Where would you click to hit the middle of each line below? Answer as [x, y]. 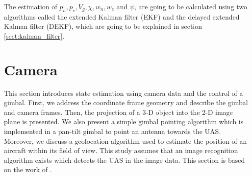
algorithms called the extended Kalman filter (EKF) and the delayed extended [122, 16]
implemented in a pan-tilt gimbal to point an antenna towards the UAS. [113, 131]
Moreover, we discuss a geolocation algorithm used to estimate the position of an [126, 141]
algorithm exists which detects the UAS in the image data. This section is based [125, 160]
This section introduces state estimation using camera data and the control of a [124, 93]
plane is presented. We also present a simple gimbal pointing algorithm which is [124, 121]
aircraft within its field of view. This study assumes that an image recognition [121, 150]
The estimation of [31, 6]
